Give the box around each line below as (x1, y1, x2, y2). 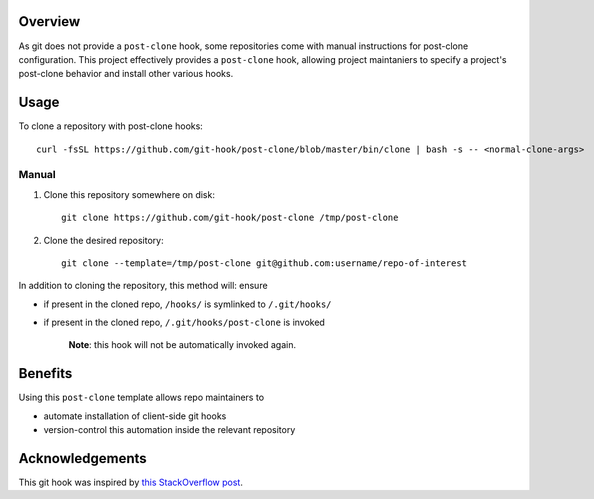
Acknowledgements (18, 450, 147, 467)
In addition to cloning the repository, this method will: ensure (18, 280, 269, 292)
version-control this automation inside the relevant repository (43, 424, 296, 436)
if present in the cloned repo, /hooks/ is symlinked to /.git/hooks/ (43, 298, 332, 310)
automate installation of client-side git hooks (43, 410, 227, 422)
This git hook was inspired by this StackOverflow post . (18, 476, 244, 489)
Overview (18, 13, 81, 30)
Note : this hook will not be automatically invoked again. (68, 339, 297, 351)
